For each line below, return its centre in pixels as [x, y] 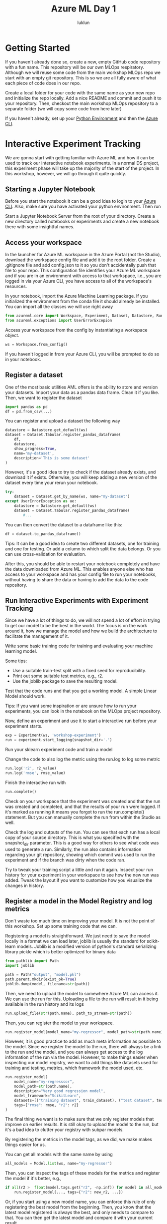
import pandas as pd [27, 407]
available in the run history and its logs [45, 1004]
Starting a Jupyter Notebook [50, 190]
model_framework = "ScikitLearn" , [47, 1096]
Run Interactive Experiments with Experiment [77, 601]
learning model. [21, 651]
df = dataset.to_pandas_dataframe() [43, 534]
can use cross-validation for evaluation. [46, 554]
